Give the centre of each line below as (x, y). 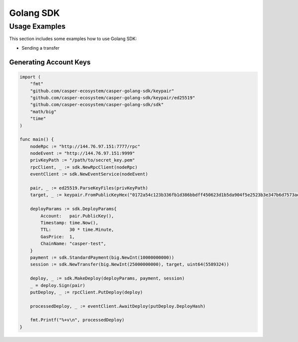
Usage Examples (37, 26)
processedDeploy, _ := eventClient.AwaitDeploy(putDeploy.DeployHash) (118, 306)
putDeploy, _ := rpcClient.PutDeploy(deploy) (86, 292)
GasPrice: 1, (58, 237)
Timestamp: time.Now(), (70, 223)
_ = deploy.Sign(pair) (58, 285)
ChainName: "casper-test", (73, 244)
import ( (30, 77)
